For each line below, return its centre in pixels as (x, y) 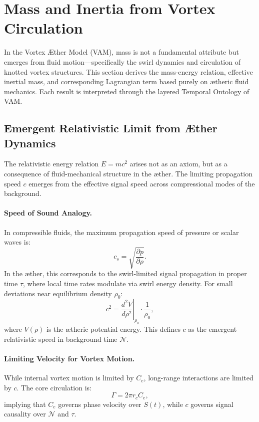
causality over (25, 414)
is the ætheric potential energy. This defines (113, 329)
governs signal (212, 404)
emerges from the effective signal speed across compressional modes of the (142, 183)
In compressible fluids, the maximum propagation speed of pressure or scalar (121, 232)
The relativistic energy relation (51, 164)
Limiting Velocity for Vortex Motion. (69, 358)
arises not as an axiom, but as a (178, 164)
